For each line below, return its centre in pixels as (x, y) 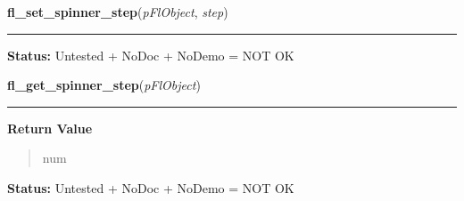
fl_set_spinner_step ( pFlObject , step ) (118, 12)
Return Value (50, 128)
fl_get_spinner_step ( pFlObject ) (104, 85)
